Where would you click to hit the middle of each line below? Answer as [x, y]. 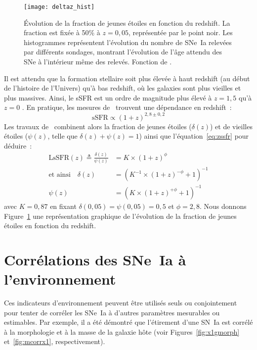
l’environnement [60, 279]
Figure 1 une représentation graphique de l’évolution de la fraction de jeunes [120, 216]
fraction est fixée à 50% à [62, 32]
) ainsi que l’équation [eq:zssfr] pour [194, 136]
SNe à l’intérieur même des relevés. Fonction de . [98, 62]
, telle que [63, 136]
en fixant [63, 206]
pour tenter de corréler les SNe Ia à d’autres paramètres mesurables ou [112, 312]
